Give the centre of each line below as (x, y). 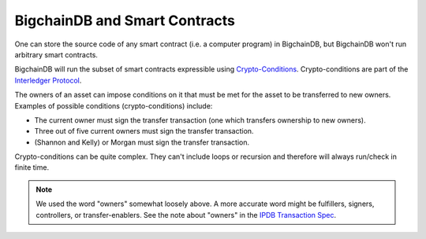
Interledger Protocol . (48, 80)
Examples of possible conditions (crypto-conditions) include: (114, 105)
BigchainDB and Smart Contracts (125, 20)
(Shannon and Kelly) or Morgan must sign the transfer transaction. (142, 142)
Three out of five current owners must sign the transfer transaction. (144, 131)
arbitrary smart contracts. (56, 54)
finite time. (32, 167)
